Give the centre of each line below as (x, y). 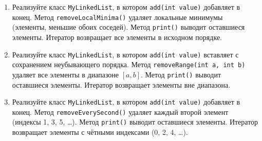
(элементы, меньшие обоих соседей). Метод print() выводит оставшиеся (128, 27)
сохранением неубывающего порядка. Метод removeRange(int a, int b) (129, 64)
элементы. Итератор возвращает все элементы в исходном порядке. (117, 37)
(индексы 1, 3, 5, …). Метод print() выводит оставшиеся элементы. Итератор (135, 122)
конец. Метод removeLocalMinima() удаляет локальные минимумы (117, 17)
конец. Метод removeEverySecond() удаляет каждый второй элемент (120, 112)
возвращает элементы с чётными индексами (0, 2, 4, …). (100, 132)
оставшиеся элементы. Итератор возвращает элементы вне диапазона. (121, 84)
